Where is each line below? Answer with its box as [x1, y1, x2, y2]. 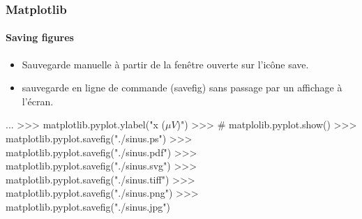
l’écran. [22, 93, 54, 108]
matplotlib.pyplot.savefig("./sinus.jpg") [6, 199, 170, 213]
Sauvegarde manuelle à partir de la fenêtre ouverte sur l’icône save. [22, 56, 309, 71]
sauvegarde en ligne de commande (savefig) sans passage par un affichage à [22, 80, 342, 95]
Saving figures [6, 30, 74, 45]
